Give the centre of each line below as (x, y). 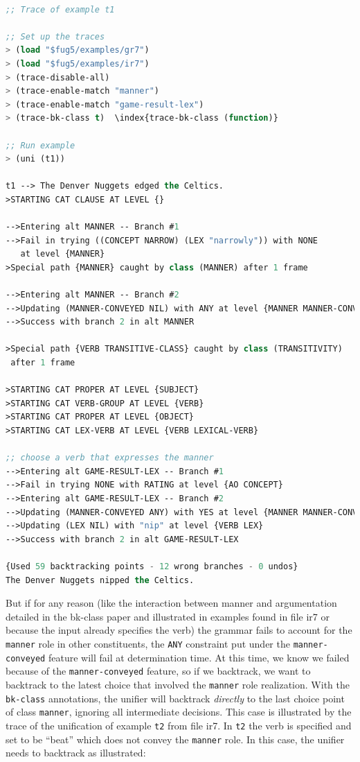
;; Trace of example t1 (60, 9)
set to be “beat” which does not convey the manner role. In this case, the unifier (175, 739)
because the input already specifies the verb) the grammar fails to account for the (179, 630)
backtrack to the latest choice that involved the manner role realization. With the (178, 684)
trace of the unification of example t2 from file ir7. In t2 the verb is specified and (179, 725)
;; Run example (40, 145)
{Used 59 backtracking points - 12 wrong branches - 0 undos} (152, 566)
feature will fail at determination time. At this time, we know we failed (199, 657)
